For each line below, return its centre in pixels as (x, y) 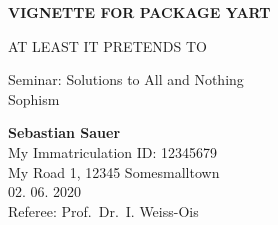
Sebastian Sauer (64, 132)
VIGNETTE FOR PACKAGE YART (139, 12)
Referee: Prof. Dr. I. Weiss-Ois (103, 210)
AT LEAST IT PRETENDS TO (107, 45)
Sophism (34, 98)
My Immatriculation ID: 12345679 (113, 151)
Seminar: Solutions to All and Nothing (126, 79)
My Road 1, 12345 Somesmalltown (114, 171)
